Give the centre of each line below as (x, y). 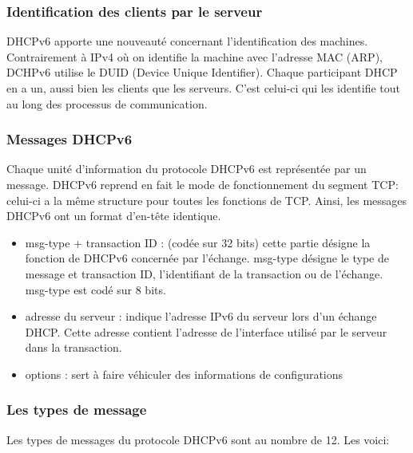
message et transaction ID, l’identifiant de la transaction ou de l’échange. (204, 273)
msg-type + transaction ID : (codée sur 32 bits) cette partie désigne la (198, 242)
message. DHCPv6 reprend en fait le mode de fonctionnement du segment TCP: (203, 184)
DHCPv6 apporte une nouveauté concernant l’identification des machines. (187, 41)
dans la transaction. (73, 347)
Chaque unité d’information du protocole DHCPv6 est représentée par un (187, 169)
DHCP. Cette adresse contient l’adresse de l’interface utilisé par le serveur (206, 331)
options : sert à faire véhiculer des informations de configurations (184, 374)
